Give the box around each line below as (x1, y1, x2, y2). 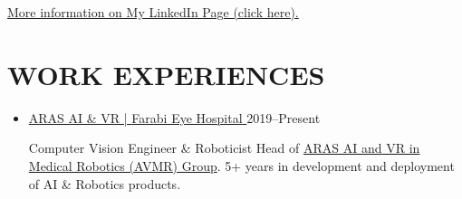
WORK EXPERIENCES (7, 55, 325, 92)
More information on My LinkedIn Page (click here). (7, 3, 299, 21)
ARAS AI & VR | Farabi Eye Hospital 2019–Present (28, 108, 321, 127)
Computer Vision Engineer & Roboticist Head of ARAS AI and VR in (28, 138, 420, 157)
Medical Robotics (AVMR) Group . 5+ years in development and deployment (28, 156, 455, 175)
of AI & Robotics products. (28, 174, 181, 193)
